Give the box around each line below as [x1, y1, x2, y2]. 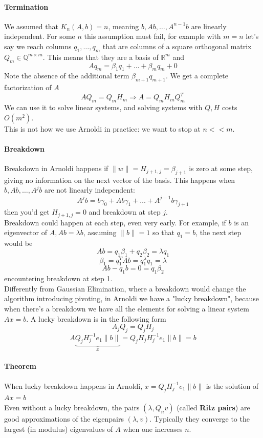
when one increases [123, 423, 183, 434]
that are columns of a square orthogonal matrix [102, 40, 252, 51]
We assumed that [4, 20, 58, 31]
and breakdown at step [89, 206, 161, 217]
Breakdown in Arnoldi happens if [4, 163, 108, 174]
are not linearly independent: [44, 184, 136, 195]
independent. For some [4, 31, 75, 41]
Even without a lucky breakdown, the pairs [4, 402, 140, 412]
